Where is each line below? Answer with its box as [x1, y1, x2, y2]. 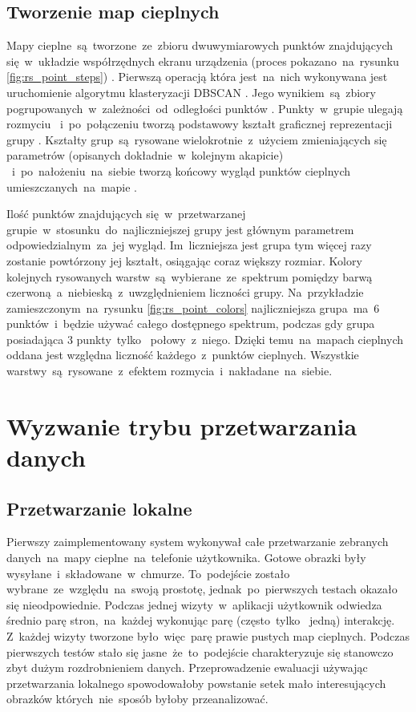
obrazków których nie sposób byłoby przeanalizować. [6, 690, 269, 707]
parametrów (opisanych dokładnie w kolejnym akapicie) [6, 147, 284, 164]
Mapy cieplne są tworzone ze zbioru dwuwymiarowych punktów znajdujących [6, 37, 394, 54]
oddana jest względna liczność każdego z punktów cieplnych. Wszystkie [6, 346, 359, 363]
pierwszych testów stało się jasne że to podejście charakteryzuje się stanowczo [6, 643, 394, 660]
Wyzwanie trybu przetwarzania [6, 409, 357, 442]
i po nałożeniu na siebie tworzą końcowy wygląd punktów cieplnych [11, 162, 351, 179]
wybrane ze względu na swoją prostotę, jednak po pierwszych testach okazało [6, 581, 398, 597]
